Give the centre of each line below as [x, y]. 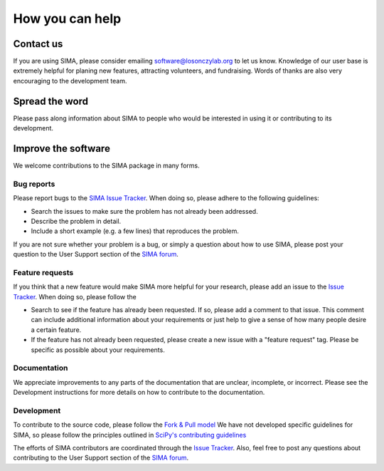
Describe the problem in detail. [76, 221]
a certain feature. [56, 330]
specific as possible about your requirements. [98, 350]
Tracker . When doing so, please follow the [75, 296]
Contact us [38, 44]
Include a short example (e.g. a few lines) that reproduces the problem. [135, 231]
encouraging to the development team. [70, 81]
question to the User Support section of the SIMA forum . [96, 254]
